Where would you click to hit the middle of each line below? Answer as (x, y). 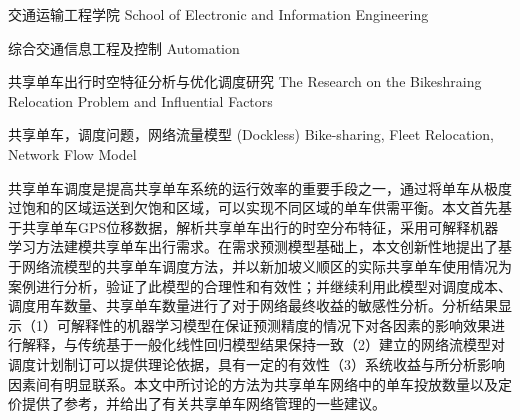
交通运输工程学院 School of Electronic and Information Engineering (218, 14)
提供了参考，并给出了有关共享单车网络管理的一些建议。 (203, 403)
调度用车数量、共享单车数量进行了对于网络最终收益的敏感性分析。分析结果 (253, 305)
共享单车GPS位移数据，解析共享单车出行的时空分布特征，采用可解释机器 (260, 226)
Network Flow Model (72, 153)
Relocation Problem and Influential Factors (140, 100)
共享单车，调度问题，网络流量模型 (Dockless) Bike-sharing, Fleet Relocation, (251, 134)
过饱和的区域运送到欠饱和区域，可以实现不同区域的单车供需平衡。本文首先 (253, 207)
